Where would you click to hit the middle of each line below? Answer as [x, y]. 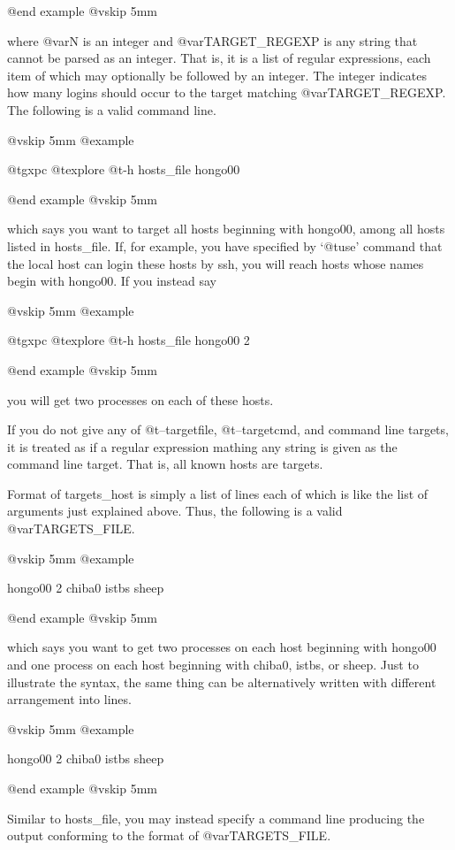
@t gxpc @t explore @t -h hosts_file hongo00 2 [129, 340]
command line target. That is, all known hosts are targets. [165, 464]
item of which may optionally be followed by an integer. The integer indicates [217, 75]
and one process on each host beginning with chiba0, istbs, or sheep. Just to [213, 665]
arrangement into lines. [69, 699]
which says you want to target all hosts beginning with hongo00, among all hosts [226, 229]
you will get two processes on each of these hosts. [140, 399]
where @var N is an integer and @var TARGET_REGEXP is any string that [212, 40]
